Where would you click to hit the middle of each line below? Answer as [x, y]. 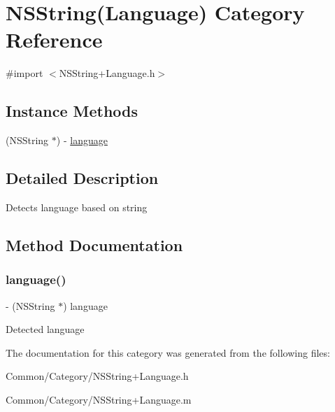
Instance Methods [72, 111]
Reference [54, 40]
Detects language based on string [77, 207]
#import [24, 73]
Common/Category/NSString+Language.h [97, 376]
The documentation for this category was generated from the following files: [168, 352]
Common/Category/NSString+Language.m [99, 399]
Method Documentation [94, 244]
